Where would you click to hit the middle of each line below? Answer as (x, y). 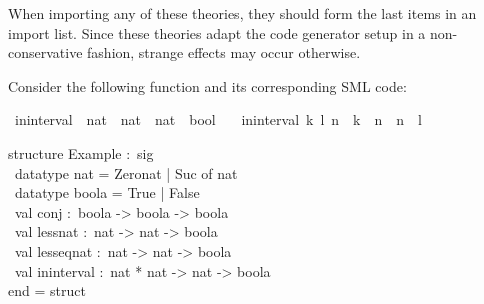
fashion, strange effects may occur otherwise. (224, 52)
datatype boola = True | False (107, 192)
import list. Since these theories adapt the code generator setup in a (217, 32)
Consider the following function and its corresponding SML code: (207, 85)
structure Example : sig (81, 152)
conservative (45, 52)
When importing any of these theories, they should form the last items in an (242, 13)
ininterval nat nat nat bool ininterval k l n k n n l (218, 119)
